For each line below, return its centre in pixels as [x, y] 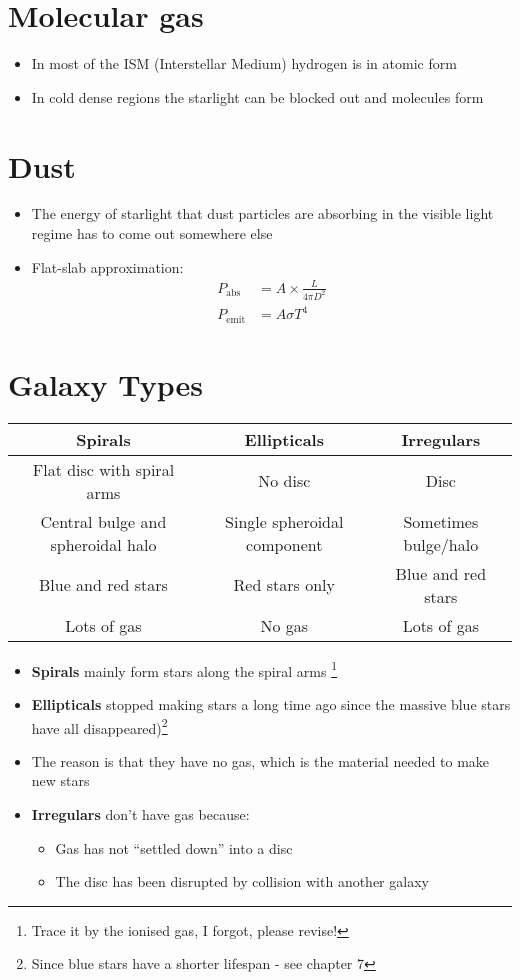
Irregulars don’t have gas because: [140, 814]
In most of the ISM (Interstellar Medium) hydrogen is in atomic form [244, 63]
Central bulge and [103, 521]
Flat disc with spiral [103, 469]
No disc [284, 481]
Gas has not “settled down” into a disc [174, 847]
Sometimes [441, 521]
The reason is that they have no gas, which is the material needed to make [260, 760]
